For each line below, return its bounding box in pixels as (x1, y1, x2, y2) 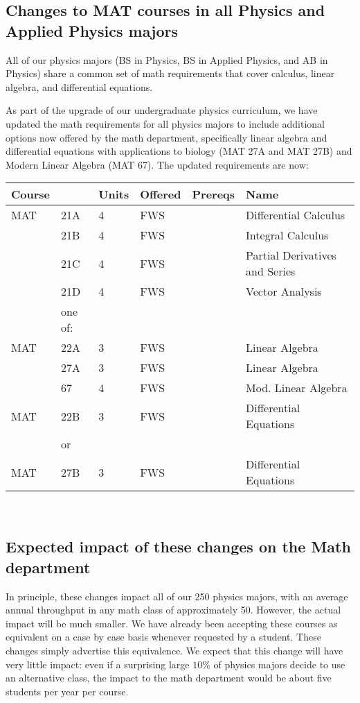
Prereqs (192, 186, 235, 203)
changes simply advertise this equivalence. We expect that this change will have (6, 643, 343, 657)
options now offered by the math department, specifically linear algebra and (6, 130, 327, 144)
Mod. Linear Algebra (246, 380, 348, 396)
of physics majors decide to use (213, 657, 345, 671)
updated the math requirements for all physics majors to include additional (6, 116, 325, 130)
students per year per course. (6, 684, 129, 698)
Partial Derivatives (246, 247, 336, 264)
